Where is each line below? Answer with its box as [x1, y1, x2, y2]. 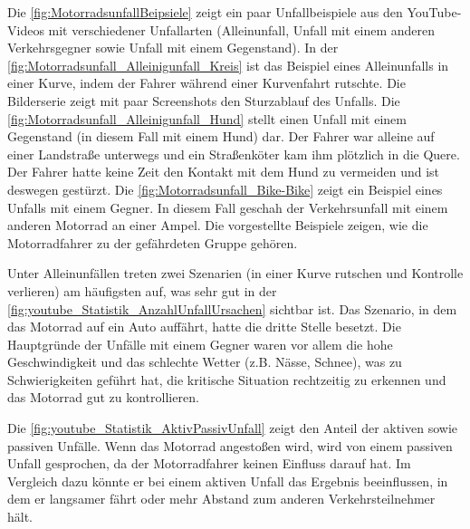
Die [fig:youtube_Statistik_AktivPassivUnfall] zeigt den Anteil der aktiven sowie [7, 418, 458, 438]
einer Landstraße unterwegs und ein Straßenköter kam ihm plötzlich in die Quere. [7, 144, 460, 163]
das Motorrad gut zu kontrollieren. [7, 388, 199, 407]
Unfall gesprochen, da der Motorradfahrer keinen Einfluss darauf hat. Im [7, 454, 411, 473]
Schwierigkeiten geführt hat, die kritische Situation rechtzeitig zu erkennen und [7, 370, 446, 389]
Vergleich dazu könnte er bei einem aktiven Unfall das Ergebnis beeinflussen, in [7, 471, 448, 490]
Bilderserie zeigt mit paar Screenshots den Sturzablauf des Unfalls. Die [7, 91, 400, 110]
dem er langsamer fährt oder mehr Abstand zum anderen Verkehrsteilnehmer [7, 489, 436, 508]
